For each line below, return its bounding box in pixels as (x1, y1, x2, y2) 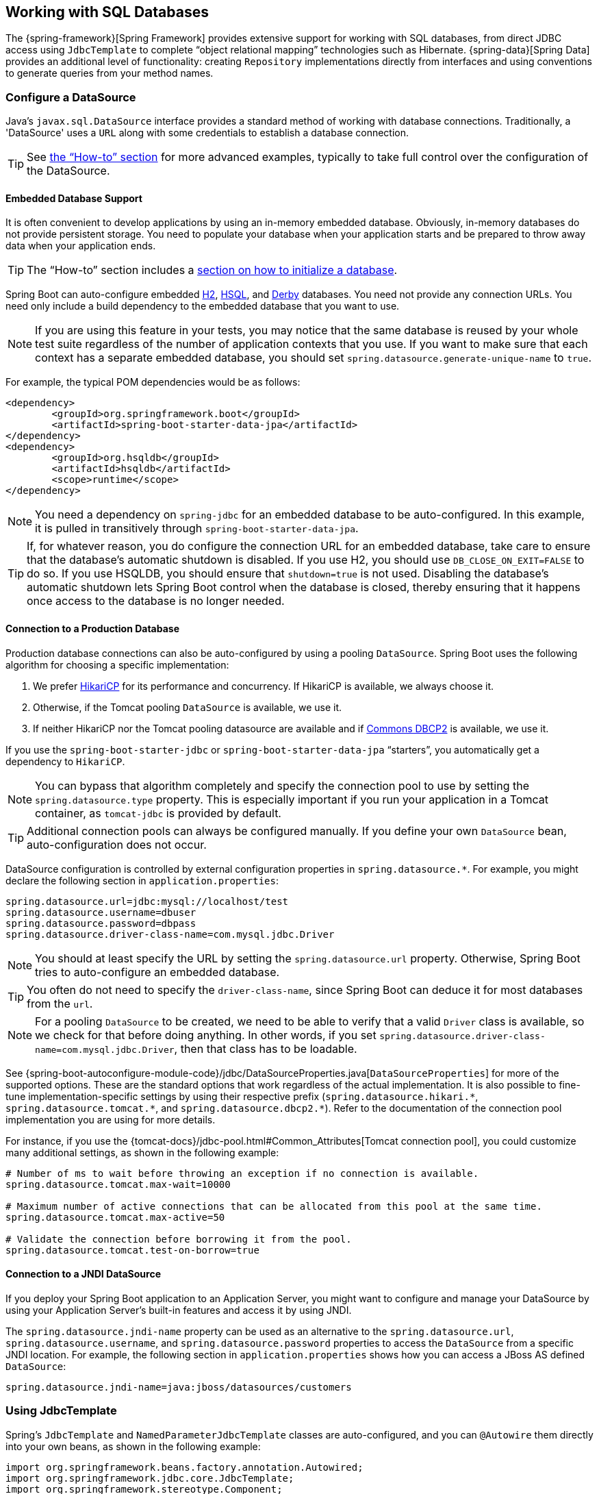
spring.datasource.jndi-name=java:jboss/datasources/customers (5, 1381, 352, 1393)
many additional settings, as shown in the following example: (5, 1146, 279, 1158)
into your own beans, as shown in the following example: (5, 1440, 261, 1452)
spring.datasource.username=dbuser (5, 906, 196, 918)
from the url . (27, 996, 93, 1010)
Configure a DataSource (5, 90, 136, 104)
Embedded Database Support (5, 192, 142, 204)
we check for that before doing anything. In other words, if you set (35, 1028, 377, 1042)
